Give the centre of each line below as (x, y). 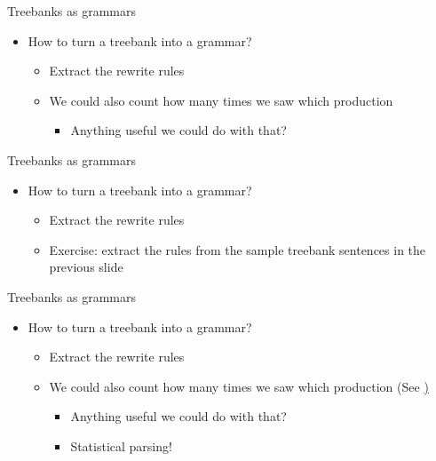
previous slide (86, 267)
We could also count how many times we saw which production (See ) (239, 386)
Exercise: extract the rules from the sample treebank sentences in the (238, 249)
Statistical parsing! (121, 445)
